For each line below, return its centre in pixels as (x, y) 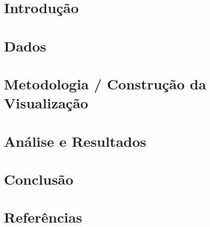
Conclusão (39, 179)
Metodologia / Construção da (105, 83)
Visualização (46, 103)
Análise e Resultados (75, 141)
